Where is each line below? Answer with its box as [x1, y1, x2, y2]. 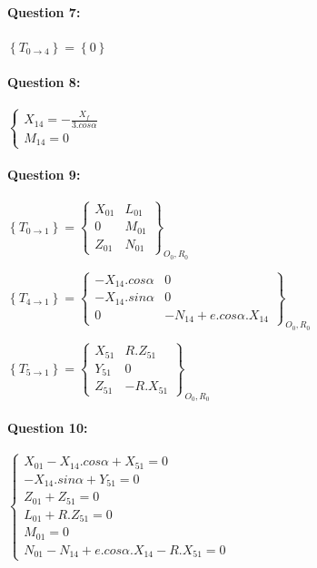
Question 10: [7, 417, 88, 436]
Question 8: [7, 72, 81, 91]
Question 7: [7, 2, 81, 21]
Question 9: [7, 165, 81, 184]
